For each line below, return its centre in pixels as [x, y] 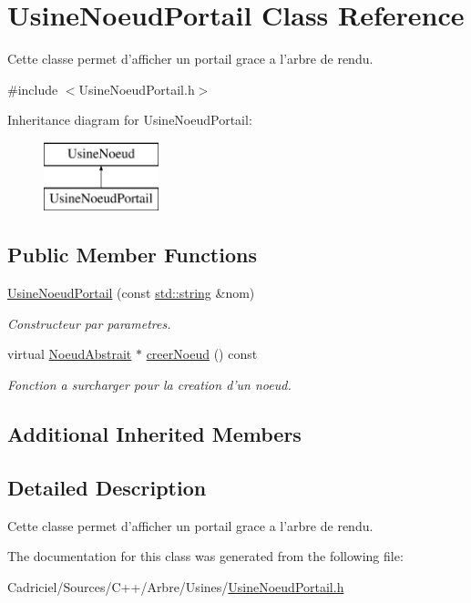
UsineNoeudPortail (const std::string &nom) [131, 293]
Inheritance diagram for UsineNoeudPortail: [130, 120]
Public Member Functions [132, 255]
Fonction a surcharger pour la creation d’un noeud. [149, 385]
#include [33, 89]
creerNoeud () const [202, 354]
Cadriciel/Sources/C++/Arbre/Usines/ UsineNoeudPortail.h [176, 586]
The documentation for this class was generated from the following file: [205, 556]
